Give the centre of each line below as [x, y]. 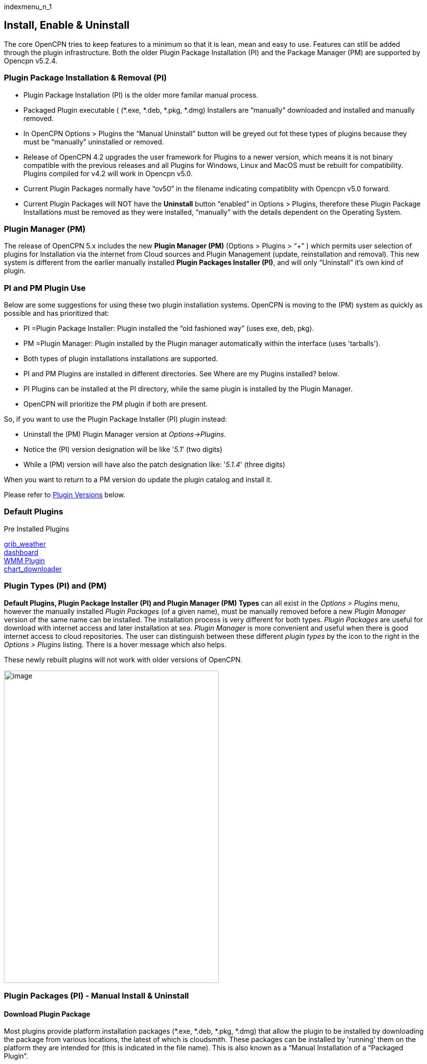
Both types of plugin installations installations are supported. [121, 359]
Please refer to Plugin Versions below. [65, 495]
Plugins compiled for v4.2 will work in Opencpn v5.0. [108, 173]
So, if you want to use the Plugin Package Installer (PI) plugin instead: [116, 419]
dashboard [21, 552]
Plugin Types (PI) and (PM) [55, 586]
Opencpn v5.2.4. [31, 61]
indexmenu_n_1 [28, 7]
